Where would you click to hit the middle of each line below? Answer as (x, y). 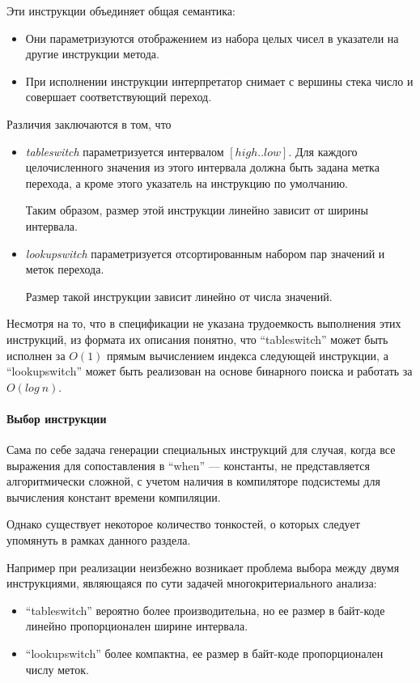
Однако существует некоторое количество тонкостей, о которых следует (183, 524)
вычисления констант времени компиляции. (114, 496)
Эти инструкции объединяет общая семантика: (121, 11)
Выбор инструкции (57, 418)
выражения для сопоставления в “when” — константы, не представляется (189, 465)
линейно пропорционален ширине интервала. (137, 626)
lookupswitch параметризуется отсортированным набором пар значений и (205, 253)
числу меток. (57, 669)
